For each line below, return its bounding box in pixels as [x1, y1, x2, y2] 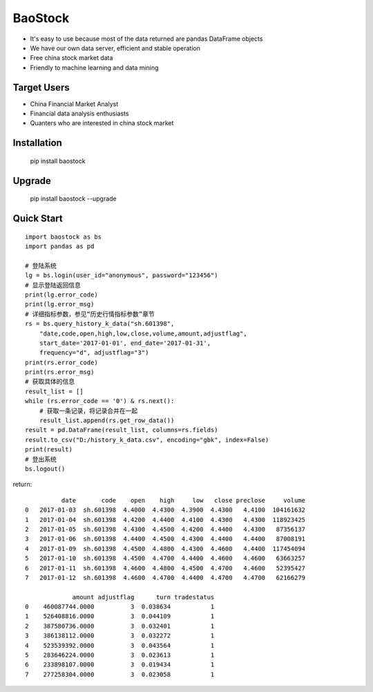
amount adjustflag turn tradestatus [72, 593, 215, 601]
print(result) [25, 446, 73, 453]
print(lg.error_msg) [25, 301, 95, 308]
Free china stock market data [30, 54, 113, 62]
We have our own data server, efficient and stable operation [30, 44, 200, 52]
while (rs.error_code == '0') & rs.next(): [25, 398, 175, 405]
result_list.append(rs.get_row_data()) [39, 417, 175, 424]
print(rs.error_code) [25, 358, 98, 366]
